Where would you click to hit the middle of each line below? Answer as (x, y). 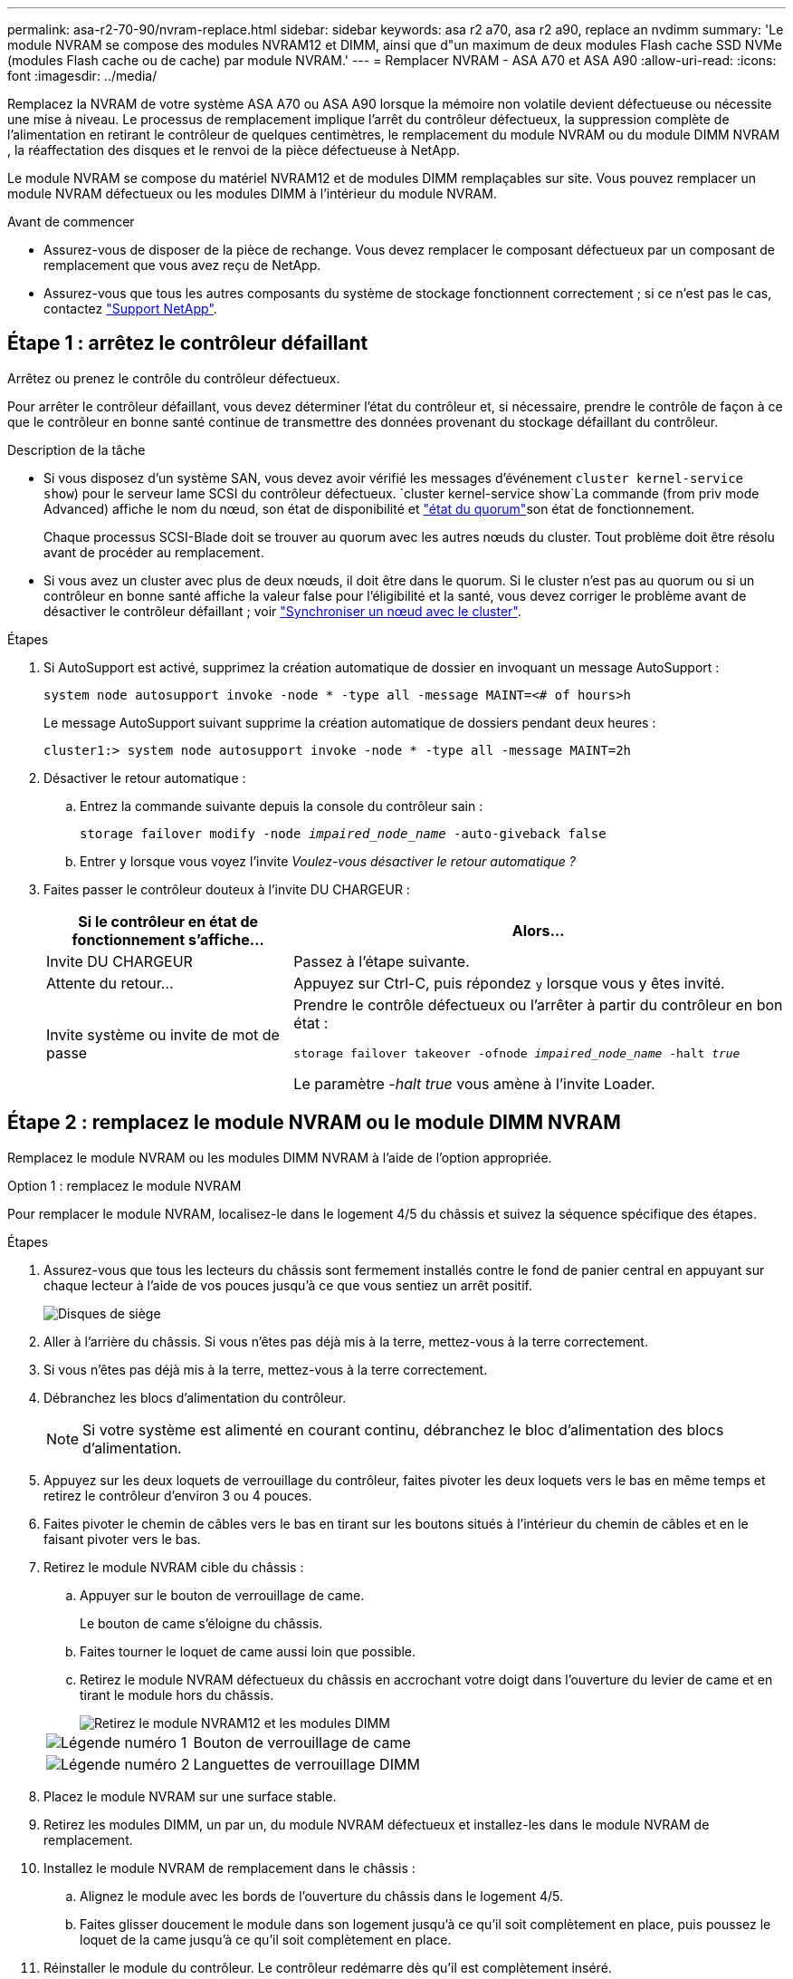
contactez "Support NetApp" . (130, 309)
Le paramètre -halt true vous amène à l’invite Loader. (474, 1083)
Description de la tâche (76, 449)
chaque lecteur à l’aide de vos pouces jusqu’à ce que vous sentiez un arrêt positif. (288, 1285)
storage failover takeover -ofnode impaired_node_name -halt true (517, 1053)
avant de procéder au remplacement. (154, 552)
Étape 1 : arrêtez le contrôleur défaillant (188, 343)
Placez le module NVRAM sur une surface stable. (190, 1796)
